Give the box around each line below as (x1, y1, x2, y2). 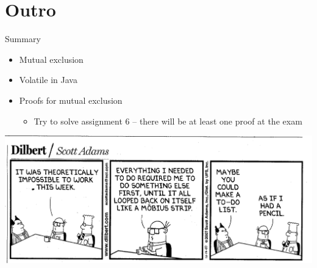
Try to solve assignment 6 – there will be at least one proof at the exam (34, 114, 302, 127)
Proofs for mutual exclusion (19, 93, 123, 106)
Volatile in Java (19, 73, 77, 86)
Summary (5, 32, 41, 45)
